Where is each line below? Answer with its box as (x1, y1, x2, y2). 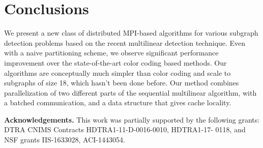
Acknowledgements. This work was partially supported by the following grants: (4, 114, 260, 125)
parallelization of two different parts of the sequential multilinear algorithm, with (4, 87, 257, 98)
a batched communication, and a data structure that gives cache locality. (4, 97, 231, 108)
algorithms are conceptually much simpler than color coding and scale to (4, 67, 231, 78)
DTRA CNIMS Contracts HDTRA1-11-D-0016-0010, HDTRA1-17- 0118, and (4, 124, 246, 135)
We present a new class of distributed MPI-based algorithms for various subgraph (4, 27, 258, 38)
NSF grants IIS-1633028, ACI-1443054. (4, 134, 125, 145)
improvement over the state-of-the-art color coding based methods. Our (4, 57, 227, 68)
